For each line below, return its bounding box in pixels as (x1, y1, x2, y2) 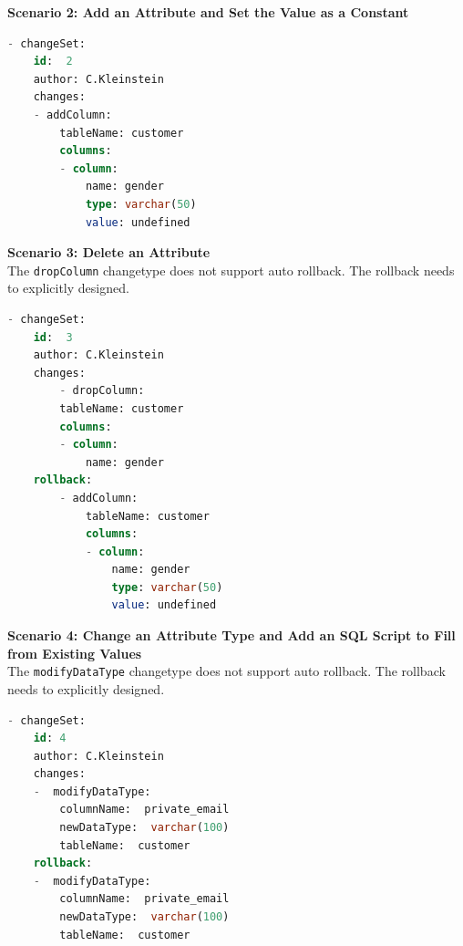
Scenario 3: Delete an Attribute (7, 243, 211, 262)
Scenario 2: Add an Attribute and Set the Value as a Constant (7, 3, 409, 21)
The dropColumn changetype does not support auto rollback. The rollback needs (7, 260, 455, 279)
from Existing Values (7, 643, 142, 662)
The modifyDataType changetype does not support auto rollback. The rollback (7, 661, 446, 681)
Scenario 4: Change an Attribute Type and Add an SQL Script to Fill (7, 626, 456, 645)
